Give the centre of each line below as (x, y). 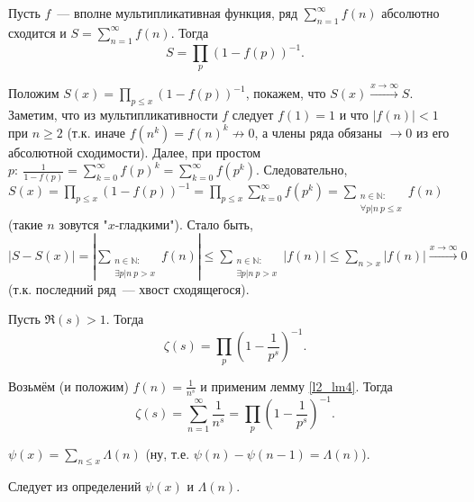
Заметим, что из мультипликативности (113, 115)
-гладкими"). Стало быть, (184, 224)
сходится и (37, 32)
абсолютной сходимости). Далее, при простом (135, 152)
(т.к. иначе (96, 132)
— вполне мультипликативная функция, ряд (177, 13)
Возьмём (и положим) (68, 385)
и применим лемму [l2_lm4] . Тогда (296, 385)
